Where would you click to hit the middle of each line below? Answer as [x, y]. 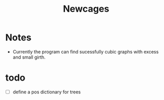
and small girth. [29, 57]
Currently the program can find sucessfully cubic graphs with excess [86, 52]
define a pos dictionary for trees [47, 92]
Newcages [86, 9]
